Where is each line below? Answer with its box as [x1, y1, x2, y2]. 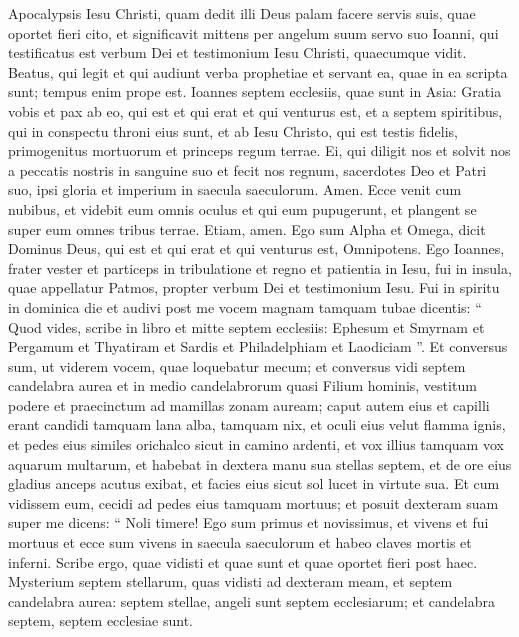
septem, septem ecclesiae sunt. [8, 610, 193, 631]
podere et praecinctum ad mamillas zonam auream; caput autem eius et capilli [8, 394, 490, 415]
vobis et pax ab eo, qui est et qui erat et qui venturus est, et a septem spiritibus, [8, 100, 503, 121]
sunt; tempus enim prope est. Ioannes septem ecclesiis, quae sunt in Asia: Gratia [8, 81, 502, 102]
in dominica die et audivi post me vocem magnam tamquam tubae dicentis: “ [8, 296, 482, 317]
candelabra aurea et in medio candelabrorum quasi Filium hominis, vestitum [8, 375, 477, 396]
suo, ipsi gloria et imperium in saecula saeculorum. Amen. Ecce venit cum [8, 179, 462, 200]
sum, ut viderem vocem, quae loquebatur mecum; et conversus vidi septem [8, 355, 466, 376]
